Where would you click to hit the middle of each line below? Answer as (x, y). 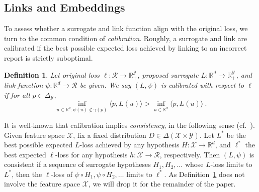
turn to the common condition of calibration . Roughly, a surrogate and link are (126, 38)
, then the (27, 174)
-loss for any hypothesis (91, 154)
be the (236, 135)
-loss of (62, 174)
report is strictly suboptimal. (49, 57)
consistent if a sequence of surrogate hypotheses (77, 164)
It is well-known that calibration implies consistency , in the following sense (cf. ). (129, 125)
